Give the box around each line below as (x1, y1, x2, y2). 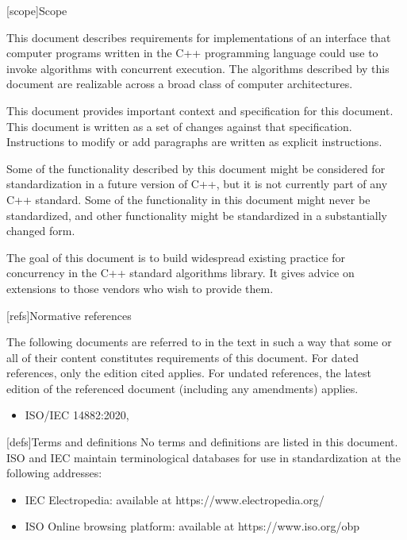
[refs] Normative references (6, 307, 132, 323)
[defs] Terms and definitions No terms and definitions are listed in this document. (6, 434, 398, 450)
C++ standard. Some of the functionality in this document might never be (6, 191, 371, 207)
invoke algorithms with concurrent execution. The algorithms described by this (6, 60, 390, 76)
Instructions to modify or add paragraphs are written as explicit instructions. (6, 133, 382, 150)
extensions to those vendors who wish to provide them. (6, 280, 274, 296)
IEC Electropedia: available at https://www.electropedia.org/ (25, 491, 324, 507)
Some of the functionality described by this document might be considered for (6, 160, 386, 176)
